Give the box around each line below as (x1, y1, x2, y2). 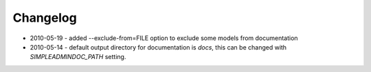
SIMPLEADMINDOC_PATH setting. (30, 53, 126, 61)
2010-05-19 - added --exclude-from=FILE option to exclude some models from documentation (30, 34, 298, 42)
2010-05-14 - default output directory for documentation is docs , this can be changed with (30, 43, 287, 51)
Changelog (12, 10, 77, 25)
